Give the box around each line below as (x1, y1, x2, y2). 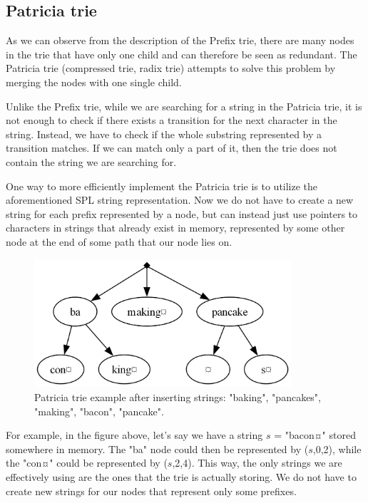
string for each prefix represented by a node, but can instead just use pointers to (6, 206, 358, 221)
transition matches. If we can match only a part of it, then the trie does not (6, 140, 337, 155)
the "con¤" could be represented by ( (6, 455, 168, 470)
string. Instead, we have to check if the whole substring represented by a (6, 126, 322, 141)
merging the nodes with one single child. (6, 74, 182, 89)
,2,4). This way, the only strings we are (172, 455, 342, 470)
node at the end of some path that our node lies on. (6, 234, 232, 249)
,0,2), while (312, 441, 362, 456)
